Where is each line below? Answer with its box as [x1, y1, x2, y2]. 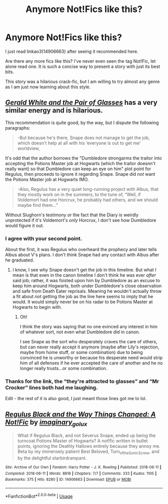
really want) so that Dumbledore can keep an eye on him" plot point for [5, 166, 151, 172]
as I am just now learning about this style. [5, 84, 91, 90]
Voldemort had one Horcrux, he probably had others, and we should [17, 197, 158, 203]
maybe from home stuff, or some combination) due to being [19, 349, 143, 355]
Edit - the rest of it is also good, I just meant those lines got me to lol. [5, 396, 146, 402]
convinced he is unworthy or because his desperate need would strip [19, 355, 163, 361]
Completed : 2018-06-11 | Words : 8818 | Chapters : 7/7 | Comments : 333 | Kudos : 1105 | [5, 471, 157, 476]
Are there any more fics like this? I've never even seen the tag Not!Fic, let [5, 58, 156, 64]
